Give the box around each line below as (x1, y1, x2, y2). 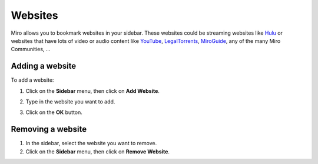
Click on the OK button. (25, 109, 82, 116)
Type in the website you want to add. (25, 98, 115, 105)
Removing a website (11, 124, 87, 135)
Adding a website (11, 61, 77, 71)
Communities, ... (11, 46, 51, 53)
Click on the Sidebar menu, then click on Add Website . (25, 87, 160, 94)
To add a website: (11, 76, 54, 83)
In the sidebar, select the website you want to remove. (25, 140, 157, 147)
